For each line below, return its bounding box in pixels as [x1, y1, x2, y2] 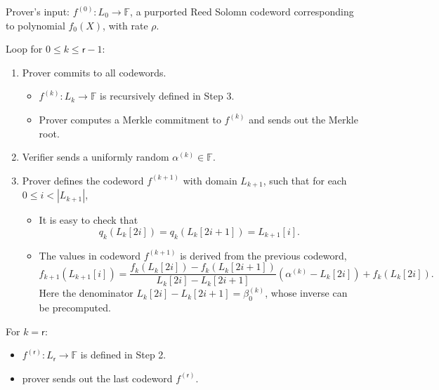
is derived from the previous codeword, [180, 248, 347, 262]
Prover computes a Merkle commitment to [39, 112, 221, 126]
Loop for [6, 41, 43, 56]
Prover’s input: [6, 4, 70, 18]
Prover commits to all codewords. [22, 65, 166, 79]
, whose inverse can [265, 285, 348, 300]
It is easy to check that [39, 213, 138, 227]
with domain [183, 173, 237, 187]
